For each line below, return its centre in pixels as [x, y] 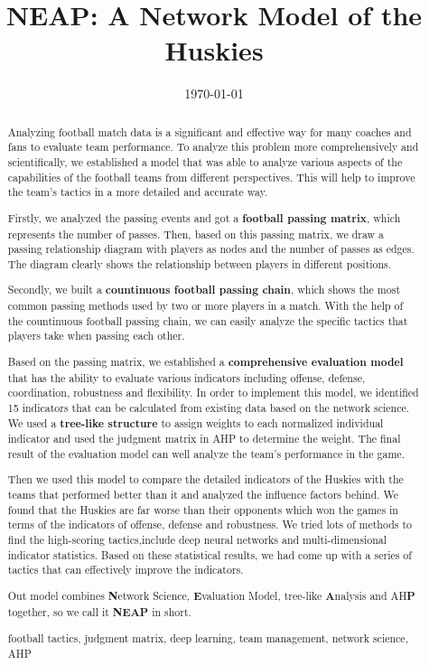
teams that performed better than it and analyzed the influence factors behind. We [203, 495]
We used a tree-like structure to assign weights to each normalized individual [196, 423]
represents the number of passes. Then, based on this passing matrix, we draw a [196, 234]
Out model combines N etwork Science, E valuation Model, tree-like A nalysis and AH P [211, 595]
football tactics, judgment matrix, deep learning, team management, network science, [208, 638]
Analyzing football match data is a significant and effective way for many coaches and [210, 131]
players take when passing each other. [96, 336]
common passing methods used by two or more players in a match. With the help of [205, 306]
